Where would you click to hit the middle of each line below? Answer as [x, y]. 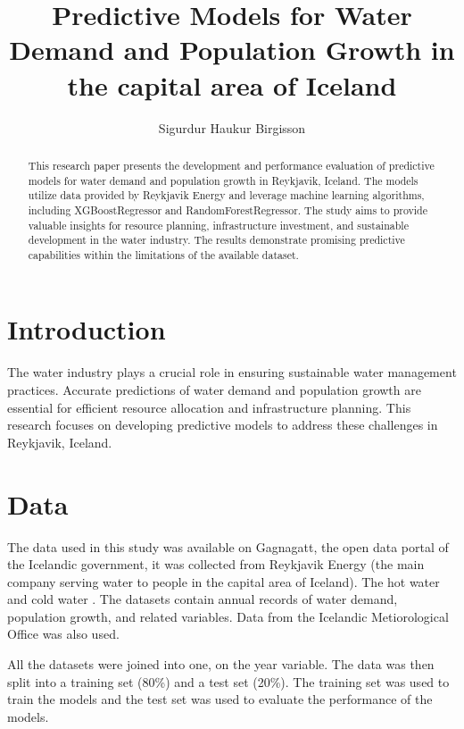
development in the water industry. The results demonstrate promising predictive [216, 240]
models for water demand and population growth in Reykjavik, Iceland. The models [223, 180]
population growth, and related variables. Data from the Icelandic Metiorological [228, 616]
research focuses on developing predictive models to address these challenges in [223, 425]
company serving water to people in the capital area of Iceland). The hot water [224, 581]
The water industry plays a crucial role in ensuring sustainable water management [232, 372]
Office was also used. [63, 634]
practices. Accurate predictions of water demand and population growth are [214, 390]
